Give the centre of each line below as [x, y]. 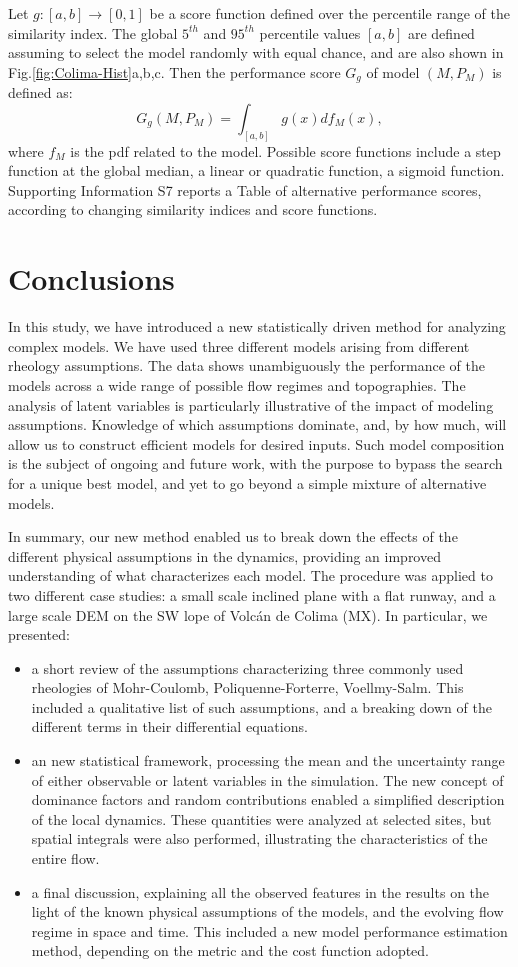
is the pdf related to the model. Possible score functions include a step [285, 150]
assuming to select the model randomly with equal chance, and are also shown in [256, 52]
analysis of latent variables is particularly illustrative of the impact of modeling [251, 404]
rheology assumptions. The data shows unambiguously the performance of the [246, 365]
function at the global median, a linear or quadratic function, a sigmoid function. [256, 170]
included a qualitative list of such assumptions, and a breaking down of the [261, 706]
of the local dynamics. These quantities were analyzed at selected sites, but [261, 818]
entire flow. [65, 858]
